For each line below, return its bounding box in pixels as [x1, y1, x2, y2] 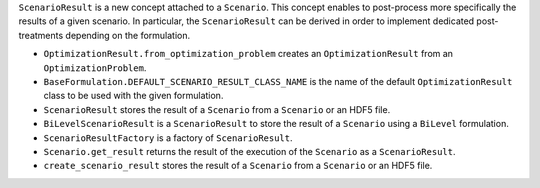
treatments [18, 29, 64, 41]
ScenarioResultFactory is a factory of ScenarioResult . [43, 131, 294, 144]
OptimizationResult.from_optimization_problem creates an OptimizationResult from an [43, 48, 454, 60]
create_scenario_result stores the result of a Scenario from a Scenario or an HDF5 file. [43, 160, 433, 172]
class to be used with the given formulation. [43, 90, 224, 102]
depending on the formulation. [65, 29, 191, 41]
